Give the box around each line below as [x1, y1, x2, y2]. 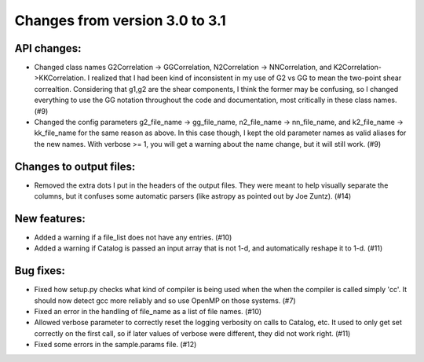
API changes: [14, 42, 82, 55]
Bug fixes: [14, 264, 66, 278]
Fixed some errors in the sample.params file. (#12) [34, 340, 197, 349]
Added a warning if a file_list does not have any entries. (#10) [34, 232, 232, 242]
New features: [14, 212, 86, 225]
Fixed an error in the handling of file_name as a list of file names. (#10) [34, 307, 262, 316]
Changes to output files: [14, 159, 136, 173]
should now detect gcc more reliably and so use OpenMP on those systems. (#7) [34, 295, 296, 305]
